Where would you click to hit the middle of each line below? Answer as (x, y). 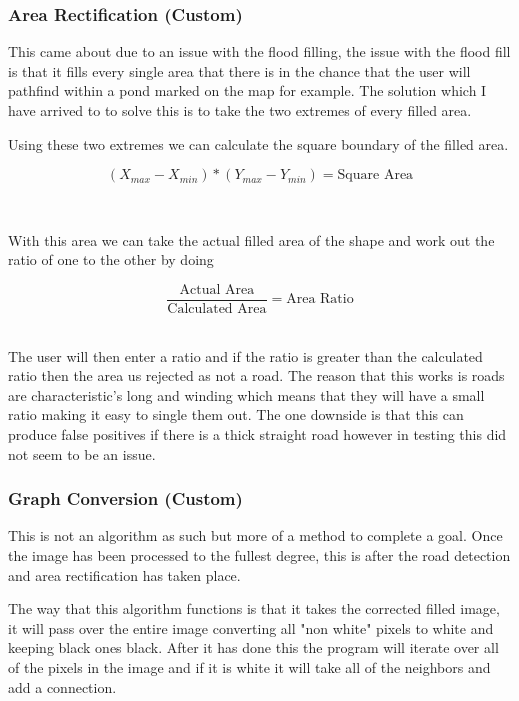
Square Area (375, 175)
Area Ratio (320, 299)
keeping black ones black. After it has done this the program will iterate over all (253, 647)
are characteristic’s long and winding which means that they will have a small (246, 394)
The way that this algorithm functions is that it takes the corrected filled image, (254, 608)
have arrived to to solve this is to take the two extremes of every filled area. (240, 110)
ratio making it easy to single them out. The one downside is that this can (236, 414)
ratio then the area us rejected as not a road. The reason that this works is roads (256, 375)
